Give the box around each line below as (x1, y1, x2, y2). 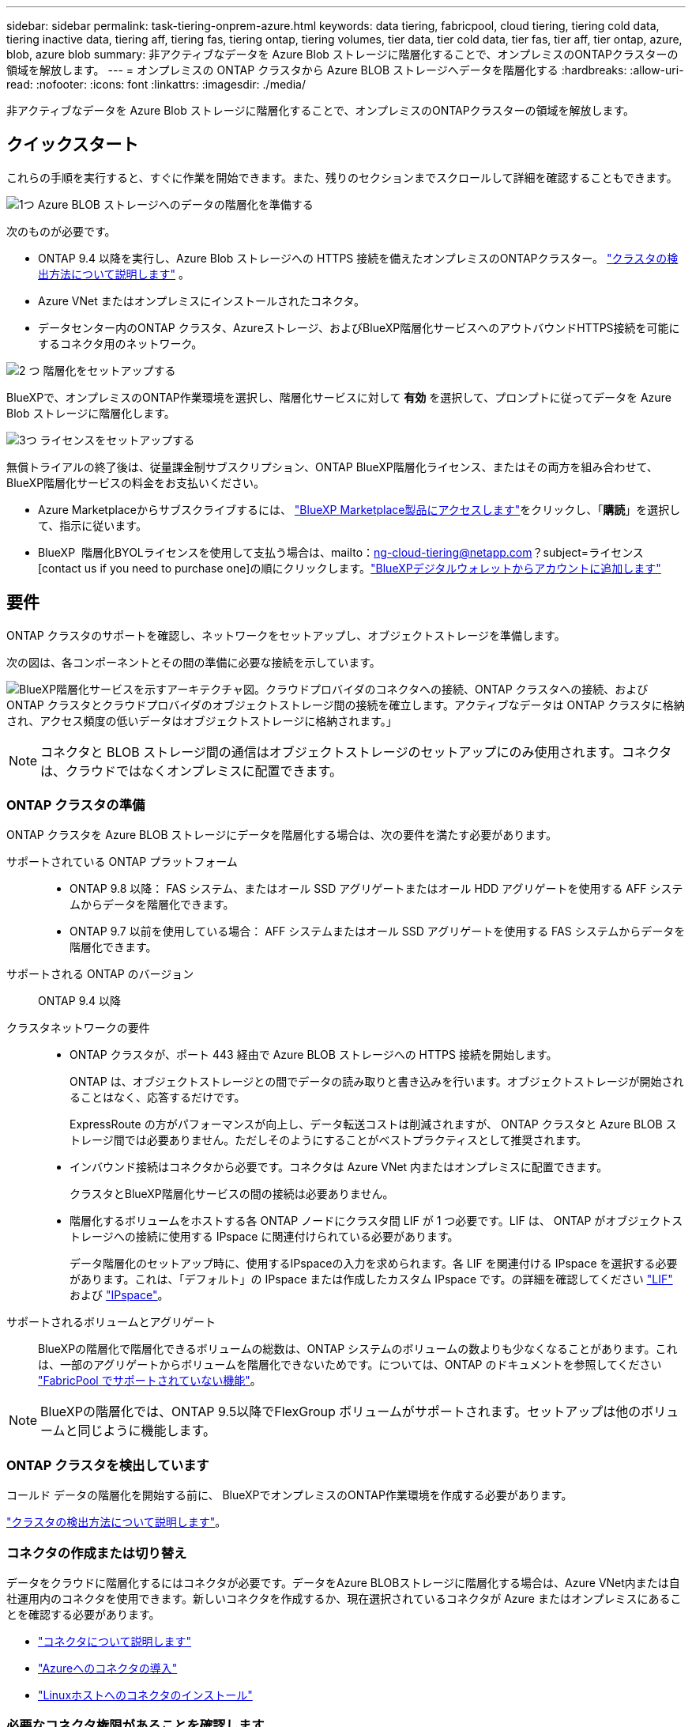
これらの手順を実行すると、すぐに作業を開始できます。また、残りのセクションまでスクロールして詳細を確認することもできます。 (6, 170, 678, 184)
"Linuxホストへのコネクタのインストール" (38, 1687, 253, 1702)
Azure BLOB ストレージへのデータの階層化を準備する (37, 197, 314, 211)
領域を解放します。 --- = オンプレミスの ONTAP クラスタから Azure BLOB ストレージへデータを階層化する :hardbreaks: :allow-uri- (6, 63, 684, 77)
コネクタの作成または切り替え (6, 1544, 187, 1561)
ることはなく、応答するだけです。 (70, 1090, 246, 1105)
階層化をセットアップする (43, 363, 176, 377)
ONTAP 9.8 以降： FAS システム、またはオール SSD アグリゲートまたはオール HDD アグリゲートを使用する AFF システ (70, 882, 683, 896)
